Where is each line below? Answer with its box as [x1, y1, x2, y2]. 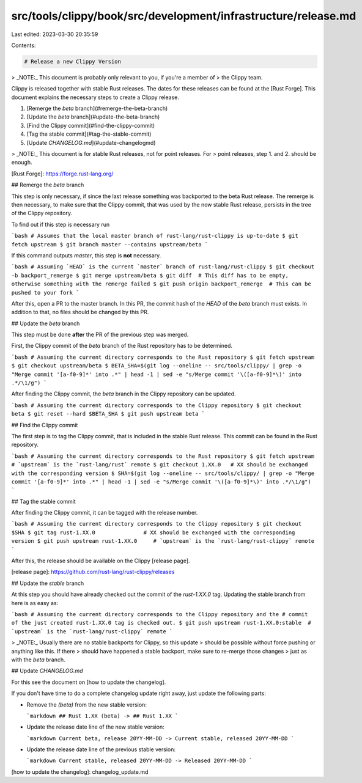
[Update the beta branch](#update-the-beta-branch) [26, 113, 160, 120]
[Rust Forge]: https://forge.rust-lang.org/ [11, 170, 114, 177]
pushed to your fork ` [11, 289, 79, 296]
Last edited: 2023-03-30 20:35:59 [11, 31, 98, 38]
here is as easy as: [11, 599, 59, 606]
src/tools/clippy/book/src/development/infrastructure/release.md [11, 9, 356, 23]
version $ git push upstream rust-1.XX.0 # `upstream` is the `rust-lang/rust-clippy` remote [11, 538, 315, 545]
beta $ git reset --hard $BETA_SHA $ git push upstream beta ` [11, 410, 205, 417]
